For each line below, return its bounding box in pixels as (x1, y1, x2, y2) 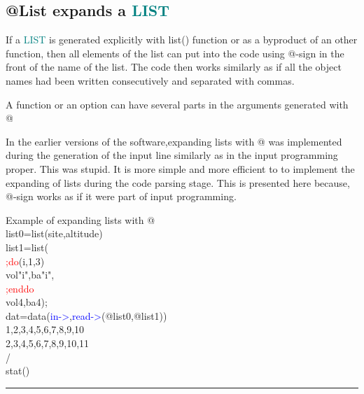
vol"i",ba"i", (6, 267, 55, 282)
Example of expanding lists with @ (6, 212, 155, 227)
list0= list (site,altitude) (6, 226, 103, 241)
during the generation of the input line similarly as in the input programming (6, 148, 338, 162)
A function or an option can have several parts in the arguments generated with (6, 97, 349, 111)
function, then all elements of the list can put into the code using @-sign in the (6, 45, 344, 60)
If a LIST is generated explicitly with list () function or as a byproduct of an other (6, 32, 358, 47)
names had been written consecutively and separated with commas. (6, 73, 295, 87)
